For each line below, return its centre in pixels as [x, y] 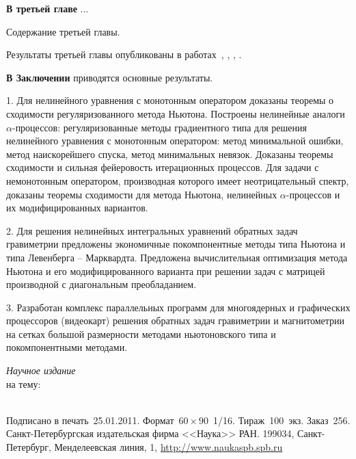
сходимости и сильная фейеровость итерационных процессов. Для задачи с [163, 167]
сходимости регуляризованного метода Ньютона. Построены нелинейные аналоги [176, 113]
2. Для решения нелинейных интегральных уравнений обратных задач [152, 230]
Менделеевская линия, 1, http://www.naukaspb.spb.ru [168, 447]
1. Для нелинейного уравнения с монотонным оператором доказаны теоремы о [170, 100]
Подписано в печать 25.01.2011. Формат [90, 420]
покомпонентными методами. [67, 347]
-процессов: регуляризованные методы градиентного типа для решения [159, 127]
